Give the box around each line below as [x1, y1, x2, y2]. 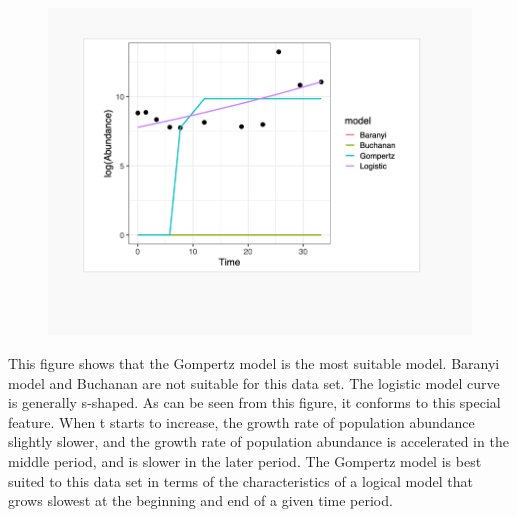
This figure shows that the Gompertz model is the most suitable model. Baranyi [8, 353, 500, 374]
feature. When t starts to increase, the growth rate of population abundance [8, 411, 475, 432]
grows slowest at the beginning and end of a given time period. [8, 490, 393, 511]
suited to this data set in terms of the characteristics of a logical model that [8, 470, 473, 491]
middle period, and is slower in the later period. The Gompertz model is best [8, 450, 482, 471]
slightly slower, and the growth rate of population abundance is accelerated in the [8, 431, 509, 452]
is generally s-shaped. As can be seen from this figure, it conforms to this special [8, 392, 501, 413]
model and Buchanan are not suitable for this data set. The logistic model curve [8, 372, 500, 393]
